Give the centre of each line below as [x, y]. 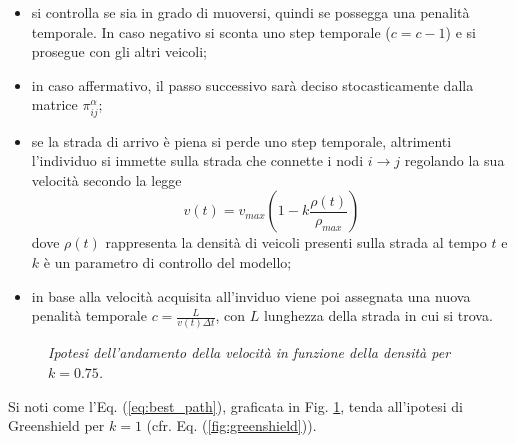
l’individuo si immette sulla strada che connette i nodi [197, 160]
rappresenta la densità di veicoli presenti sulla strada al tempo [296, 242]
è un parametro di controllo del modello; [167, 261]
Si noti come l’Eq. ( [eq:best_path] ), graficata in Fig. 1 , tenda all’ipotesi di [235, 405]
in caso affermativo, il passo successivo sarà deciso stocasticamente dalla [252, 84]
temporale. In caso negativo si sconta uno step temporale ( [211, 31]
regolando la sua [454, 160]
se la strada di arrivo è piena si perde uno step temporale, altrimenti [241, 140]
